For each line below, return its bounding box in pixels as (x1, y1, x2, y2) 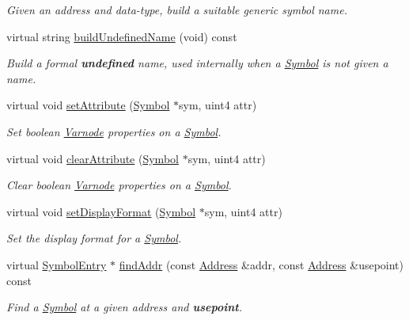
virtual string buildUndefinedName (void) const (6, 28, 237, 44)
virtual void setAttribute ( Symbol (6, 97, 170, 113)
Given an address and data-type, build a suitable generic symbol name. (6, 2, 347, 17)
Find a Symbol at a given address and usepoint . (6, 299, 242, 315)
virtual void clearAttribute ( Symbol (6, 150, 179, 166)
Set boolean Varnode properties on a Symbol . (6, 123, 222, 139)
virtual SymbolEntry (6, 256, 107, 272)
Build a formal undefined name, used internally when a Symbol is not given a (6, 55, 388, 71)
